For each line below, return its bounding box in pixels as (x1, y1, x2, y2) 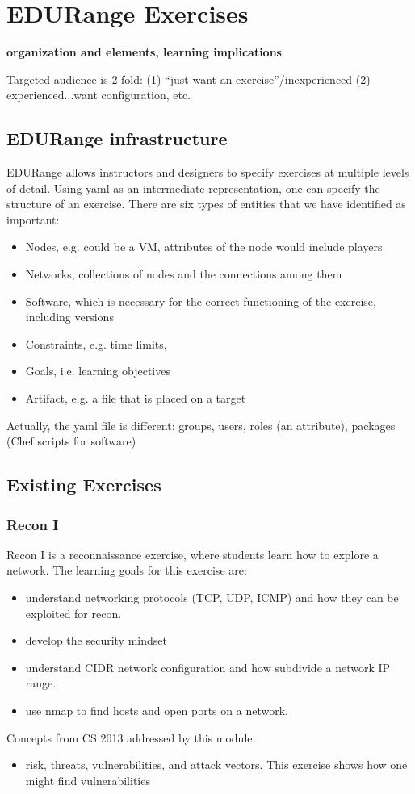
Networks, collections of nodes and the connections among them (25, 265, 342, 282)
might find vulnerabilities (25, 771, 150, 788)
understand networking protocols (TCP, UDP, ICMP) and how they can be (25, 589, 399, 606)
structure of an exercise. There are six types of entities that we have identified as (6, 195, 406, 212)
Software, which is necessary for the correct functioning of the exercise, (25, 292, 376, 309)
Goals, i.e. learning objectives (25, 362, 170, 379)
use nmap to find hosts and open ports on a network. (25, 701, 288, 718)
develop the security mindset (25, 632, 167, 649)
